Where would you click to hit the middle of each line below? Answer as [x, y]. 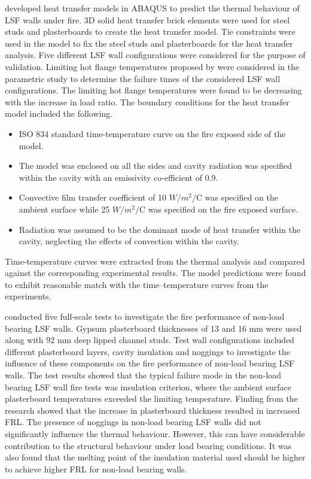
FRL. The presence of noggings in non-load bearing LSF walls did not [133, 422]
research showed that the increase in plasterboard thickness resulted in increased [153, 410]
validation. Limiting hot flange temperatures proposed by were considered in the [152, 66]
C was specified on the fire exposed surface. [219, 209]
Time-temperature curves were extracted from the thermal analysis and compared [155, 261]
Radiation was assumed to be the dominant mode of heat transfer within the [160, 229]
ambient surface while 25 [64, 209]
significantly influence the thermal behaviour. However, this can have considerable [155, 433]
